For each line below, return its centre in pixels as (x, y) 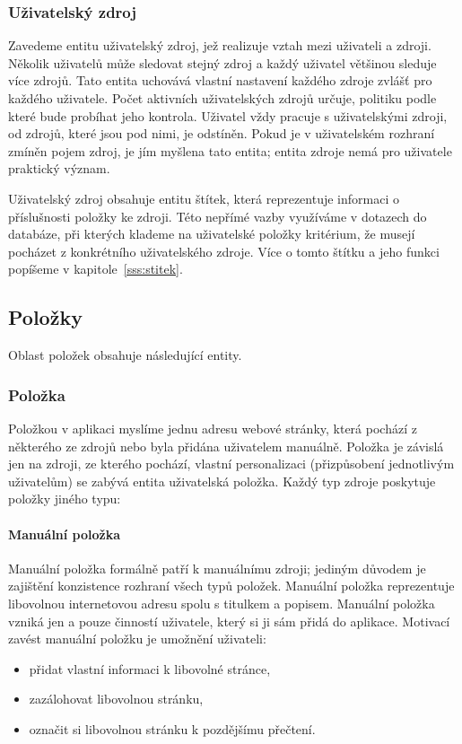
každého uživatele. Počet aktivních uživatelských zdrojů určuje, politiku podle (222, 98)
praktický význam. (59, 168)
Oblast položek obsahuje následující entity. (125, 355)
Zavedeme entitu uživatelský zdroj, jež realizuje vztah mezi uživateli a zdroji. (220, 45)
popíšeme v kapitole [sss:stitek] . (96, 269)
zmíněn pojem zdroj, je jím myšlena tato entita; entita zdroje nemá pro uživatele (230, 150)
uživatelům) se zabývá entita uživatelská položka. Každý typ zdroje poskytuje (222, 481)
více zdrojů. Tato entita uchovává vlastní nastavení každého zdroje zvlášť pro (220, 80)
